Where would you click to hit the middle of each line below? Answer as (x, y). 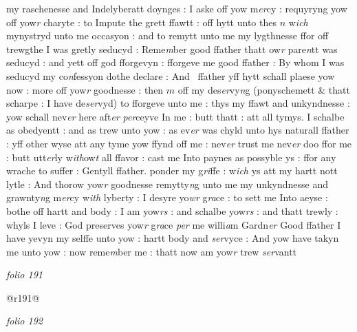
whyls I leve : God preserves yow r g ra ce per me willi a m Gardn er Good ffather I (174, 224)
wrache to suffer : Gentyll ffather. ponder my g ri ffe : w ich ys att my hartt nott (172, 170)
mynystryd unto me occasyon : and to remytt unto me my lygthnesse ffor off (167, 35)
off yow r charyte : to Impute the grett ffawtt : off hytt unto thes (141, 22)
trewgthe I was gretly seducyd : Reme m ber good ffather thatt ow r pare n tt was (172, 49)
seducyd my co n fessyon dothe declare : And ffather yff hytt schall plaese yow (171, 75)
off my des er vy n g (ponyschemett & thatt (264, 89)
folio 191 (24, 274)
